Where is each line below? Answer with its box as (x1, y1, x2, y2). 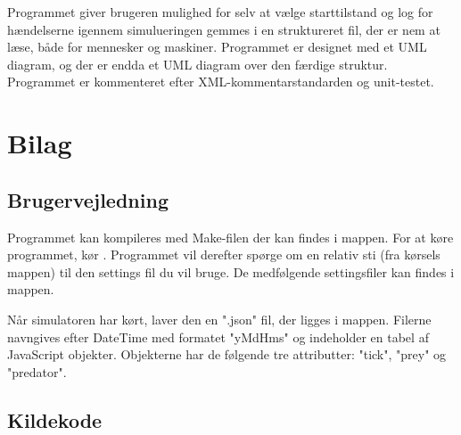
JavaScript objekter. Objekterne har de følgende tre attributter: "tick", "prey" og (7, 345, 447, 364)
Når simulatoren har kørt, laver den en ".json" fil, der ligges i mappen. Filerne (7, 309, 432, 328)
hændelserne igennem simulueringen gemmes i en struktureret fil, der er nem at (7, 20, 440, 38)
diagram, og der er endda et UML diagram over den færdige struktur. (7, 54, 388, 73)
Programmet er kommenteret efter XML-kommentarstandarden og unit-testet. (7, 72, 434, 91)
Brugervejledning (7, 185, 169, 213)
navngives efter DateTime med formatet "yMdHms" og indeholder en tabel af (7, 327, 429, 346)
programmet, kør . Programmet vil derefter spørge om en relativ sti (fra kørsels (7, 245, 440, 264)
